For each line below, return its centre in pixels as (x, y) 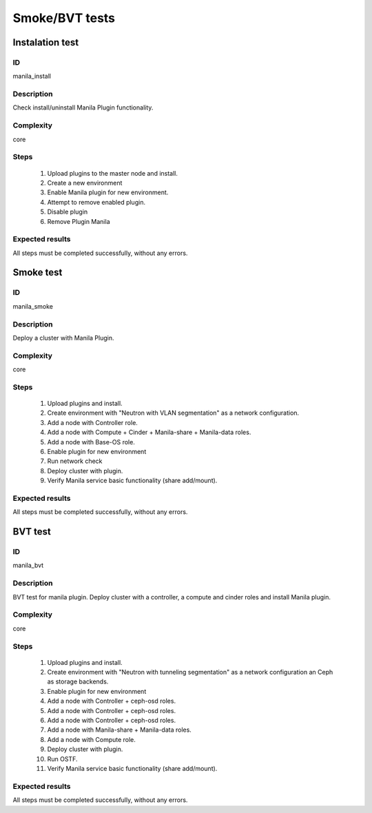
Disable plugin (68, 212)
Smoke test (38, 272)
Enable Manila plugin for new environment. (108, 192)
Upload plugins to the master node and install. (113, 173)
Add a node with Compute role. (91, 739)
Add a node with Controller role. (92, 422)
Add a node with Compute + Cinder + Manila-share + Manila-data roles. (149, 432)
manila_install (32, 76)
